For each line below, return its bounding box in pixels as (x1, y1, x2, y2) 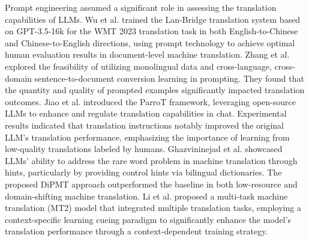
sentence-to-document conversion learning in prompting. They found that (34, 72, 304, 84)
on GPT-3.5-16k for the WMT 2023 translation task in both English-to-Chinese (5, 25, 298, 37)
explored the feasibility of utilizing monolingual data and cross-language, (5, 59, 272, 72)
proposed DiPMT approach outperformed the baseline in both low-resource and (5, 177, 298, 190)
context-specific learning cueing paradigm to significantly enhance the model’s (5, 213, 292, 225)
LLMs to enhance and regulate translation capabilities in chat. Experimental (5, 107, 287, 120)
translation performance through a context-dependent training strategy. (5, 225, 268, 237)
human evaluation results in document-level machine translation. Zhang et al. (5, 48, 290, 61)
